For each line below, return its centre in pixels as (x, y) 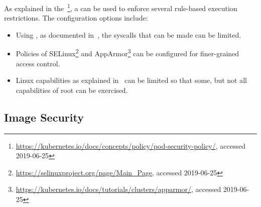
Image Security (44, 117)
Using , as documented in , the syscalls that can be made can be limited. (128, 34)
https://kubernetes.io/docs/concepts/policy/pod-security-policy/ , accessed (130, 145)
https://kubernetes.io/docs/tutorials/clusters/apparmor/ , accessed (118, 189)
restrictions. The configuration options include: (76, 18)
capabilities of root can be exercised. (72, 90)
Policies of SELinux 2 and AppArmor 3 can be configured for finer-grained (127, 53)
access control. (38, 63)
